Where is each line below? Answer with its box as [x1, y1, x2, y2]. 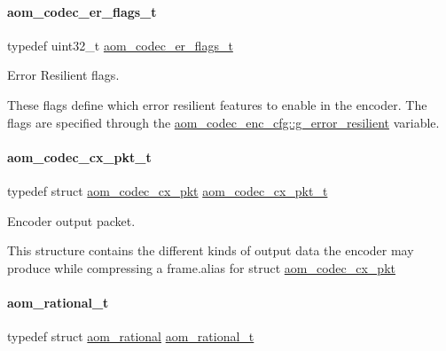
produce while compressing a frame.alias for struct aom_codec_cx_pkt [7, 258, 395, 277]
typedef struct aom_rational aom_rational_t [7, 327, 254, 346]
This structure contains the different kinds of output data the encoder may [7, 241, 414, 260]
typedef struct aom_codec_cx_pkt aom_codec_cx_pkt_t [7, 181, 328, 199]
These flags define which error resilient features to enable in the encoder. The [7, 95, 427, 113]
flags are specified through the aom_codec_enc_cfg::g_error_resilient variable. [7, 113, 440, 131]
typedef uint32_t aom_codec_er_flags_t [7, 35, 233, 54]
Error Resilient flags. [7, 66, 120, 84]
